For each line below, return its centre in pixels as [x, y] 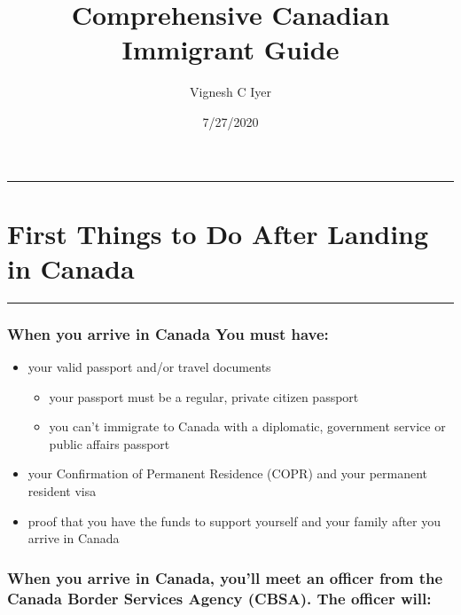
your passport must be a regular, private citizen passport [204, 396]
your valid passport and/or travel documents [149, 367]
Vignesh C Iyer [230, 92]
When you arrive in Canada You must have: [168, 333]
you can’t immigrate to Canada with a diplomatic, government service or [247, 426]
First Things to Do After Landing [218, 233]
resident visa [62, 491]
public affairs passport [109, 443]
